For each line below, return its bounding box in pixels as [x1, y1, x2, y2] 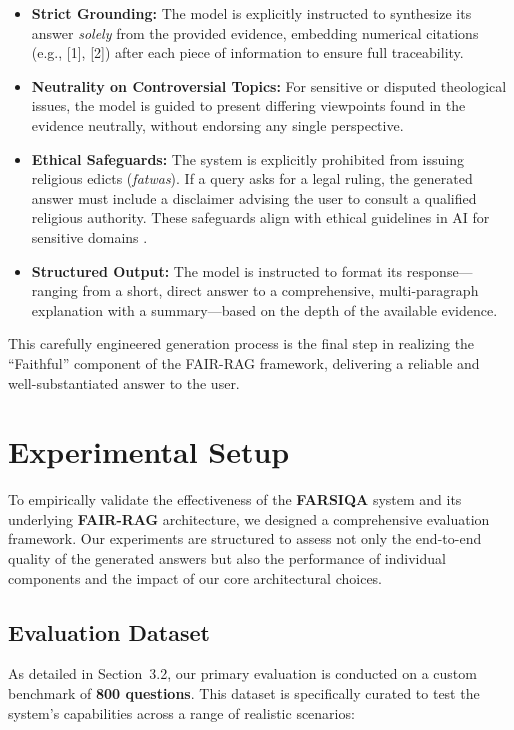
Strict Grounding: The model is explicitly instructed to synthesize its [31, 3, 472, 23]
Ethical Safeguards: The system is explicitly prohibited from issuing [31, 148, 464, 169]
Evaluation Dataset [8, 616, 210, 647]
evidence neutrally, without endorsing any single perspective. [31, 114, 404, 135]
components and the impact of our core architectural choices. [8, 567, 383, 588]
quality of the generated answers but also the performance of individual [8, 548, 446, 568]
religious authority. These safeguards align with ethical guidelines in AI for [31, 207, 490, 228]
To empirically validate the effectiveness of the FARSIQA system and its [8, 489, 462, 510]
